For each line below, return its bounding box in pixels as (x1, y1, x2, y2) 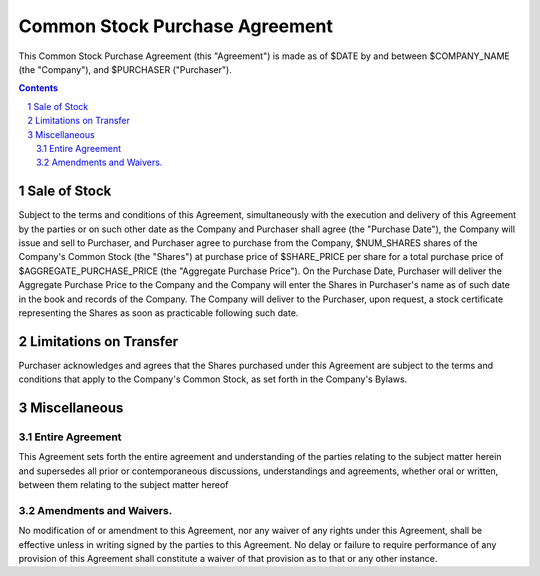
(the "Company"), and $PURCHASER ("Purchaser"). (18, 63, 232, 75)
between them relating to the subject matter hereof (18, 479, 229, 491)
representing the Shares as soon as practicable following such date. (18, 306, 299, 319)
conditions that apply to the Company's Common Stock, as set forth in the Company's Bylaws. (18, 373, 408, 385)
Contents (18, 82, 59, 94)
